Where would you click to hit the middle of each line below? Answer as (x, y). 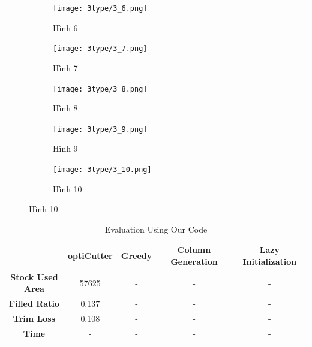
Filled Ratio (34, 304)
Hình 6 (65, 27)
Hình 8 (65, 108)
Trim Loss (34, 319)
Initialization (270, 262)
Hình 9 (65, 148)
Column (194, 250)
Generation (194, 262)
